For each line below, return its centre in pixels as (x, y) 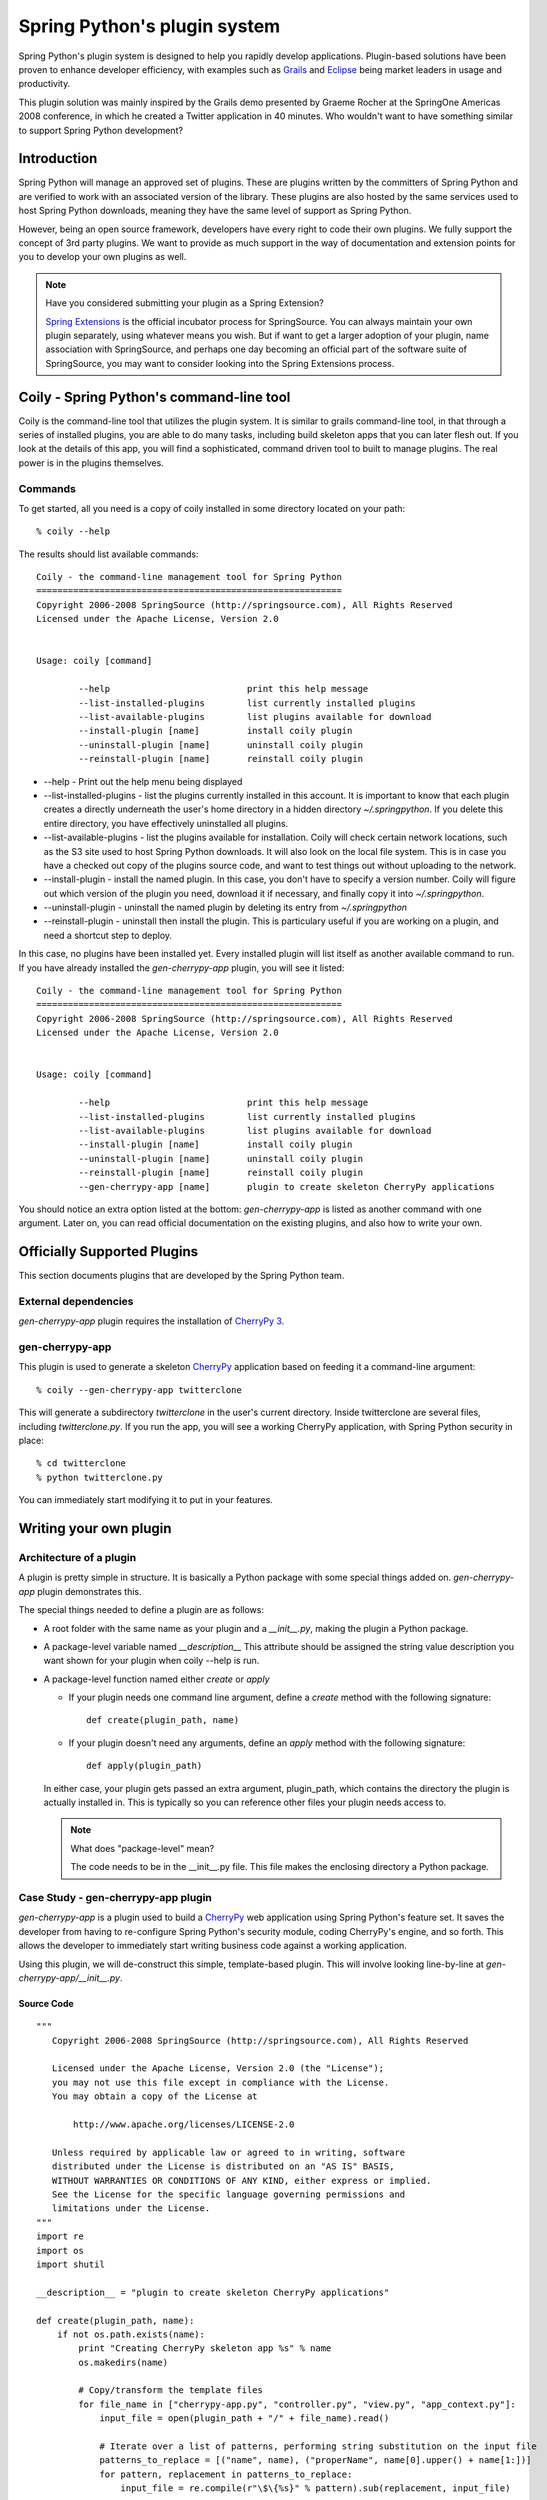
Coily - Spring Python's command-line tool (154, 396)
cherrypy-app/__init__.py (69, 1977)
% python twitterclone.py (100, 1477)
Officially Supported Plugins (108, 1251)
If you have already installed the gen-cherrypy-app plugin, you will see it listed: (181, 967)
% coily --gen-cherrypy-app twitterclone (139, 1389)
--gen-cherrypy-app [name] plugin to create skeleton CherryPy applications (286, 1186)
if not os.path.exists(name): (130, 2334)
